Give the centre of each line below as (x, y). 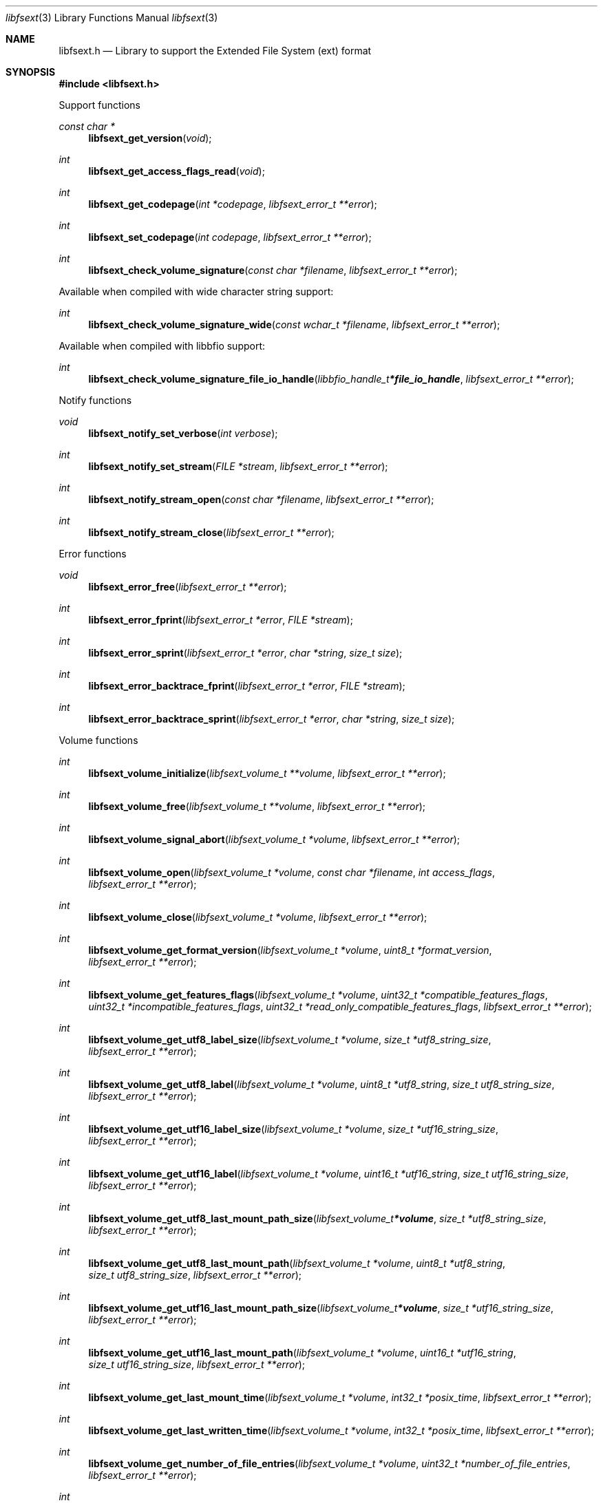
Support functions (99, 105)
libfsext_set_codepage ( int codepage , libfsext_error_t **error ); (230, 237)
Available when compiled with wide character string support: (196, 291)
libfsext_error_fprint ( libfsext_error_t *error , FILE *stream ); (221, 620)
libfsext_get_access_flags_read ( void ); (177, 171)
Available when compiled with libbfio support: (162, 346)
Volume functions (98, 740)
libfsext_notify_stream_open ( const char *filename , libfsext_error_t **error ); (261, 499)
